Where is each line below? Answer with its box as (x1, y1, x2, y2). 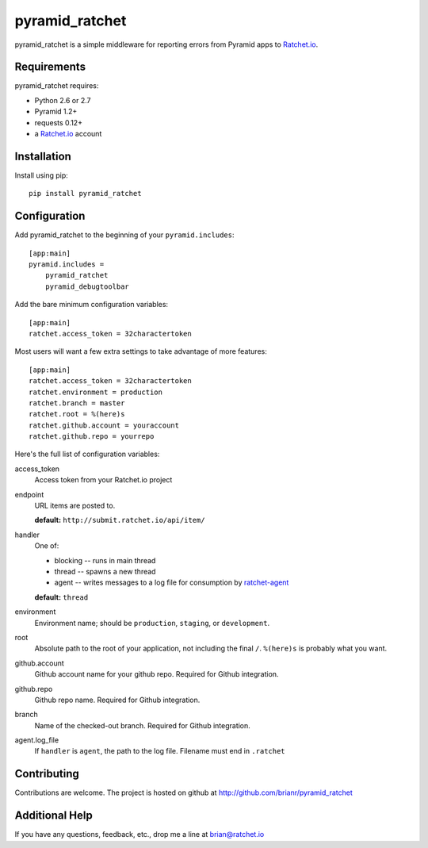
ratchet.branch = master (29, 398, 125, 408)
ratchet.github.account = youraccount (29, 420, 180, 430)
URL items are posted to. (34, 501, 116, 511)
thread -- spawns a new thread (54, 566, 156, 576)
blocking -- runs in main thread (54, 555, 156, 565)
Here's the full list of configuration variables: (14, 449, 160, 459)
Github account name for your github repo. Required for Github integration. (34, 670, 279, 679)
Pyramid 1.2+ (34, 107, 78, 117)
